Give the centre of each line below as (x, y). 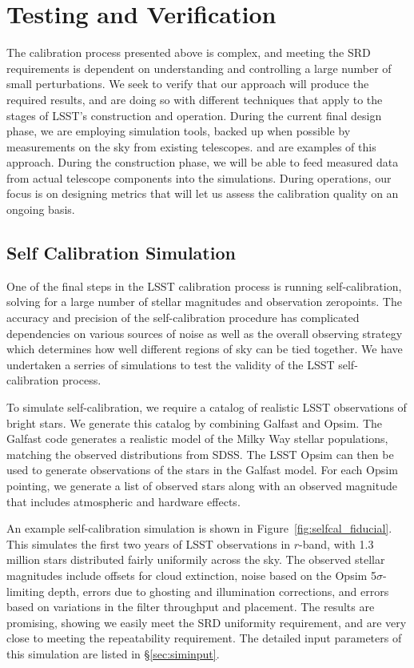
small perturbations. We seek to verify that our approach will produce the (188, 84)
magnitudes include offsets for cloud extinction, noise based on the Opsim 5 (191, 575)
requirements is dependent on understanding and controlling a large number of (199, 68)
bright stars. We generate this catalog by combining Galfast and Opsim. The (194, 423)
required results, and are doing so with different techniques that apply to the (195, 99)
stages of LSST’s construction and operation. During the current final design (194, 115)
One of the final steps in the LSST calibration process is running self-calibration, (204, 286)
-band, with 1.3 (336, 543)
